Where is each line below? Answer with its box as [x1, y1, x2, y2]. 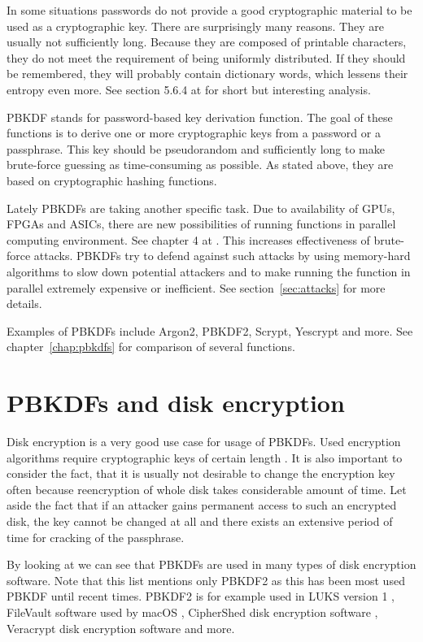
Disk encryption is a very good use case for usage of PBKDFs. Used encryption [7, 433, 401, 449]
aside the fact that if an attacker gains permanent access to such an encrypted [7, 497, 397, 514]
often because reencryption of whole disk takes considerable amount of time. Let [7, 480, 407, 497]
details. [7, 295, 42, 312]
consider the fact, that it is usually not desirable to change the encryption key [7, 465, 395, 482]
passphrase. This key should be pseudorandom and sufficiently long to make [7, 140, 385, 157]
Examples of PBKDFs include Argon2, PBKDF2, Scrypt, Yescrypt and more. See [7, 322, 413, 339]
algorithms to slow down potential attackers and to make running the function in [7, 262, 411, 280]
